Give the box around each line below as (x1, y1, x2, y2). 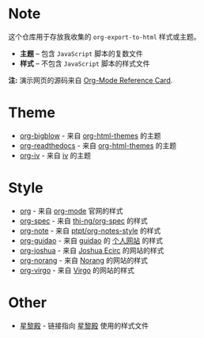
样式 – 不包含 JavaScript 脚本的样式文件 (19, 59, 150, 68)
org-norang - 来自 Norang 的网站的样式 (19, 255, 149, 265)
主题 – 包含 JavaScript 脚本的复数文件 (19, 48, 144, 58)
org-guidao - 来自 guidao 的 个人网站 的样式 (19, 235, 164, 245)
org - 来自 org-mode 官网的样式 (19, 206, 123, 215)
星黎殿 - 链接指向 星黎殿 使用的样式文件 (19, 321, 149, 330)
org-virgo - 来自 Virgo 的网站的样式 (19, 265, 134, 275)
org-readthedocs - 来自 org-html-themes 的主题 (19, 140, 177, 150)
